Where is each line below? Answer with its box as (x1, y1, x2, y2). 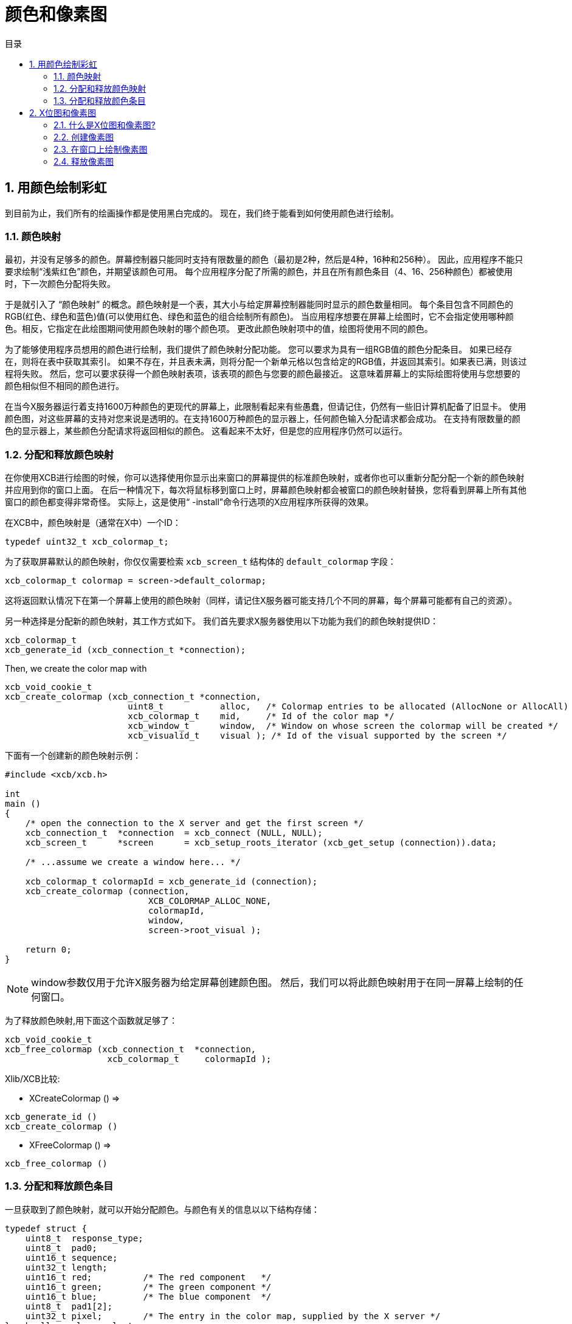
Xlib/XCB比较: (5, 1074, 60, 1084)
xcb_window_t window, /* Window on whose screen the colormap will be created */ (128, 721, 559, 731)
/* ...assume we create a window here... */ (25, 857, 241, 867)
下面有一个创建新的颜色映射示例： (5, 750, 141, 761)
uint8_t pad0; (25, 1243, 97, 1253)
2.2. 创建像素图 (53, 131, 114, 142)
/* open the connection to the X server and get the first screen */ (25, 818, 364, 829)
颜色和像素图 (5, 4, 108, 25)
